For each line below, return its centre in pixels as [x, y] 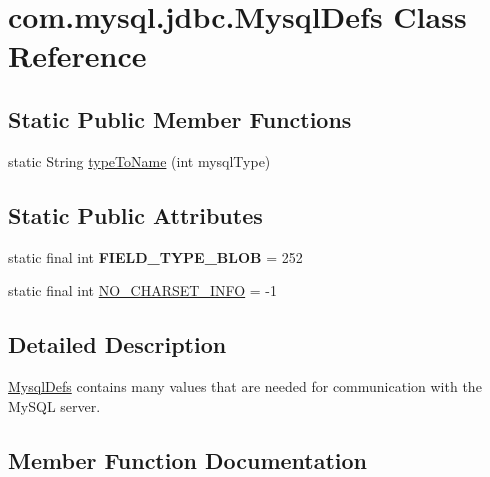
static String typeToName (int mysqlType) [139, 160]
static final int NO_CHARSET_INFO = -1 [143, 290]
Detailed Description [117, 344]
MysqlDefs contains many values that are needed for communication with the [245, 385]
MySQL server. [54, 405]
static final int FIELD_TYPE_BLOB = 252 [155, 256]
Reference [77, 55]
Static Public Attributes [135, 214]
